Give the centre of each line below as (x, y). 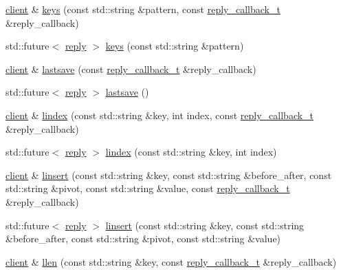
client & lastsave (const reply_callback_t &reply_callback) (131, 68)
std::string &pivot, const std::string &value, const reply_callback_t (148, 188)
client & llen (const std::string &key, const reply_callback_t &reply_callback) (171, 261)
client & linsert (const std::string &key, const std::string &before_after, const (169, 175)
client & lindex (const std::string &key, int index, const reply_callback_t (160, 115)
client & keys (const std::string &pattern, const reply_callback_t (143, 9)
